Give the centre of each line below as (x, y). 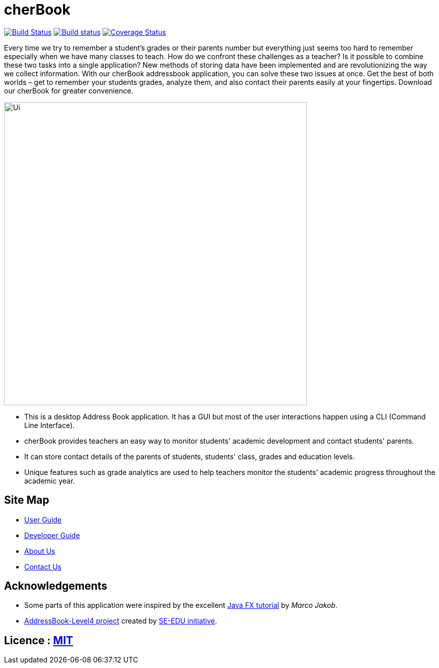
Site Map (27, 500)
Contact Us (43, 566)
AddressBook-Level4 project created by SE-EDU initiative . (121, 621)
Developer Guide (52, 535)
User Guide (43, 519)
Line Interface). (49, 425)
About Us (40, 551)
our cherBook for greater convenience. (69, 90)
